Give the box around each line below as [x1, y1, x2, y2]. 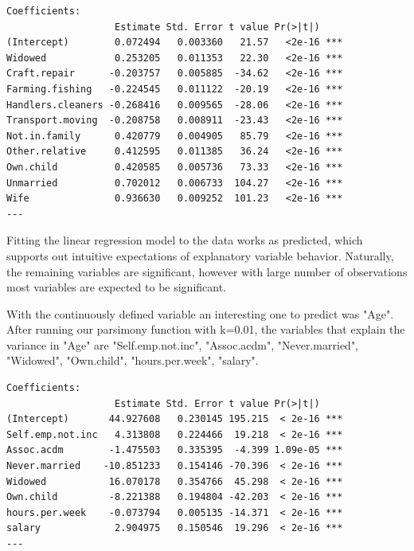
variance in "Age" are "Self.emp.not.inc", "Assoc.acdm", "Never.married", [6, 336, 359, 353]
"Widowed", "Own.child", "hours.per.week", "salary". [6, 352, 259, 369]
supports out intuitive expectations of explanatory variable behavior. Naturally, [6, 247, 394, 264]
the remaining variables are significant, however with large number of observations [6, 263, 408, 279]
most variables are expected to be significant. [6, 279, 227, 295]
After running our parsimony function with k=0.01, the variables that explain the [6, 321, 405, 338]
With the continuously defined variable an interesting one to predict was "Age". [6, 305, 394, 322]
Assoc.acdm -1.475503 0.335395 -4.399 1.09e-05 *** [6, 444, 343, 456]
